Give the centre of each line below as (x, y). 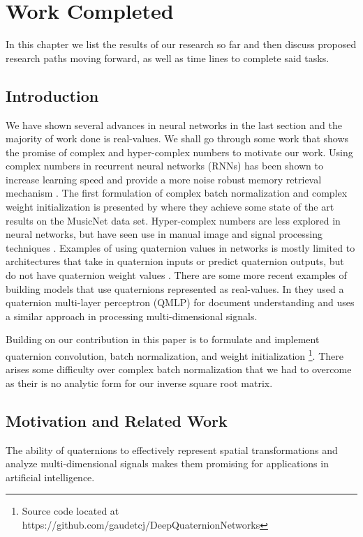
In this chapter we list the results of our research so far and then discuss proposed (181, 44)
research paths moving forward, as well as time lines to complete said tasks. (168, 58)
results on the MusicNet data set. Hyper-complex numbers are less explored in (173, 220)
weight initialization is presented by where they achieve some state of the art (170, 207)
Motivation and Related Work (117, 420)
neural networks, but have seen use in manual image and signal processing (164, 234)
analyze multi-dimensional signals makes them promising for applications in (167, 463)
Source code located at (71, 511)
